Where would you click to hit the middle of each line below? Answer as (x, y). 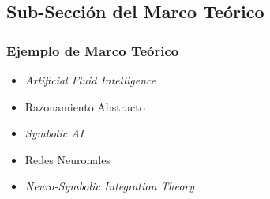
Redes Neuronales (67, 159)
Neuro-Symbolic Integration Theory (110, 186)
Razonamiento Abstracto (85, 106)
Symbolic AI (54, 133)
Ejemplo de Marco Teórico (93, 50)
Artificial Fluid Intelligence (90, 80)
